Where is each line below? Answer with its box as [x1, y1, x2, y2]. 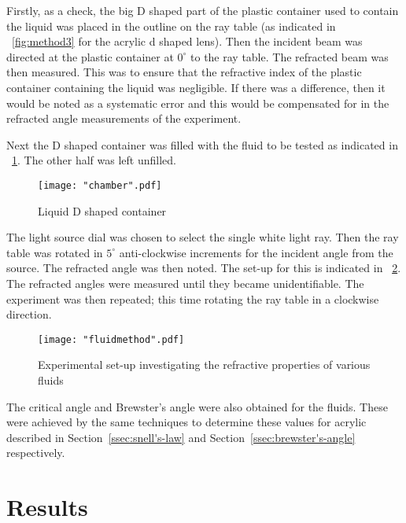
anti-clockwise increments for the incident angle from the [119, 244, 393, 260]
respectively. [6, 444, 65, 461]
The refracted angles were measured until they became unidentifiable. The [6, 274, 364, 291]
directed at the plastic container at [6, 48, 174, 64]
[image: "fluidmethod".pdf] [38, 333, 185, 345]
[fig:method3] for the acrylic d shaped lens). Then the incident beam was [12, 33, 363, 50]
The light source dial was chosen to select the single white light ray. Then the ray [6, 229, 399, 245]
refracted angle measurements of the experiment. [6, 110, 242, 127]
